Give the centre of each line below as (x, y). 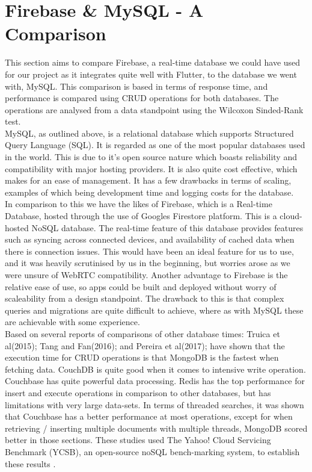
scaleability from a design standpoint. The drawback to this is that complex (145, 298)
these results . (30, 463)
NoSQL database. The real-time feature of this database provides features (167, 227)
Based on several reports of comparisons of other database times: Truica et (142, 333)
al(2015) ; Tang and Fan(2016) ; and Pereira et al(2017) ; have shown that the (145, 345)
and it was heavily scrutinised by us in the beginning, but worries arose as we (148, 263)
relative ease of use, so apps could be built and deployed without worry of (141, 286)
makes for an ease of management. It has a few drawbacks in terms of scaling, (148, 180)
